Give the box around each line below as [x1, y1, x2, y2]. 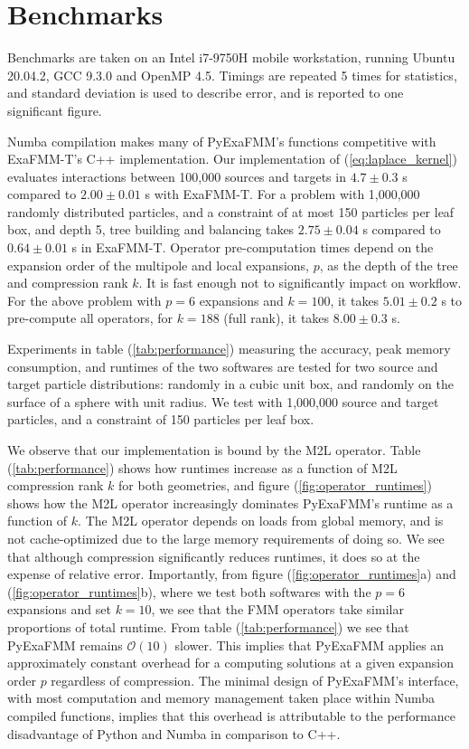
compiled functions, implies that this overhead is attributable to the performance [7, 706, 455, 725]
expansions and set [7, 600, 111, 619]
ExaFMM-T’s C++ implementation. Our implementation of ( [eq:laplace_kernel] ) [7, 149, 457, 168]
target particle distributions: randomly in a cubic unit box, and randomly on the [7, 374, 454, 393]
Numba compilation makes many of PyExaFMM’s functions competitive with [7, 131, 436, 150]
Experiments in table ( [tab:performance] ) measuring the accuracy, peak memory [7, 339, 451, 358]
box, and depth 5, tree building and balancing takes [7, 220, 295, 239]
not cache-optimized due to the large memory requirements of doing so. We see [7, 528, 445, 547]
